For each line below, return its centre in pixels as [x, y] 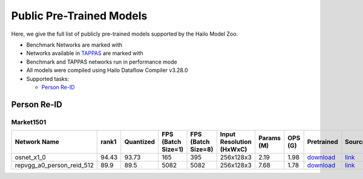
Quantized [140, 142]
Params [270, 138]
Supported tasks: [48, 79]
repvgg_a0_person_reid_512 [54, 165]
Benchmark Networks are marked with [74, 45]
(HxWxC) [234, 149]
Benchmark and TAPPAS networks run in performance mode [102, 62]
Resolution [236, 142]
